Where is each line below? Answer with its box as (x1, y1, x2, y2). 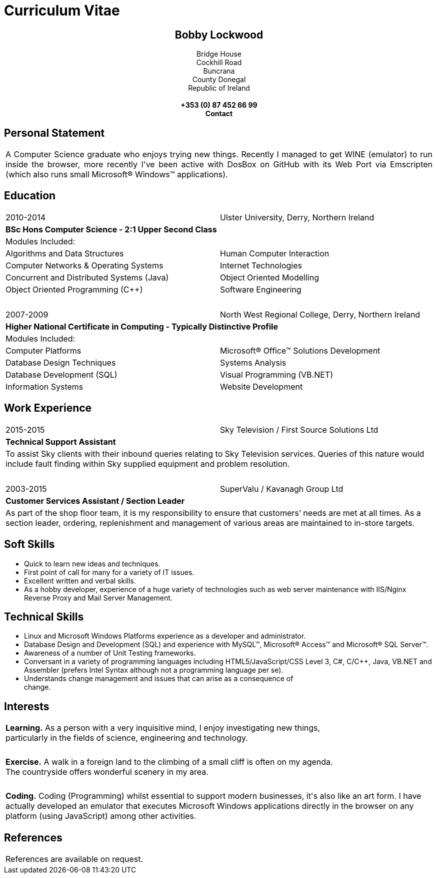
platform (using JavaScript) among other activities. (5, 811, 196, 821)
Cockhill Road (196, 58, 242, 67)
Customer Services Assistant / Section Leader (5, 495, 185, 506)
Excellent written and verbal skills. (24, 576, 136, 585)
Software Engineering (220, 284, 301, 295)
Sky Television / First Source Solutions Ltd (220, 424, 378, 435)
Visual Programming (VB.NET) (220, 369, 333, 380)
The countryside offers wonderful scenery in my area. (5, 767, 208, 777)
